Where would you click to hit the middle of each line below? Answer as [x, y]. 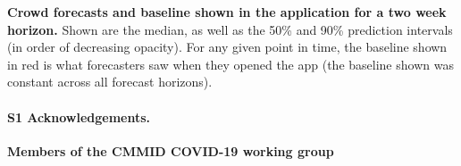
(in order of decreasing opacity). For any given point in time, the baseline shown [227, 47]
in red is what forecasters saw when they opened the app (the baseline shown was [230, 64]
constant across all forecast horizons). [110, 82]
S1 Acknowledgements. [79, 116]
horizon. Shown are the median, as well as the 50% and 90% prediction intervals [230, 29]
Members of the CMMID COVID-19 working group [171, 150]
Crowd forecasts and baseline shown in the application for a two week [227, 12]
